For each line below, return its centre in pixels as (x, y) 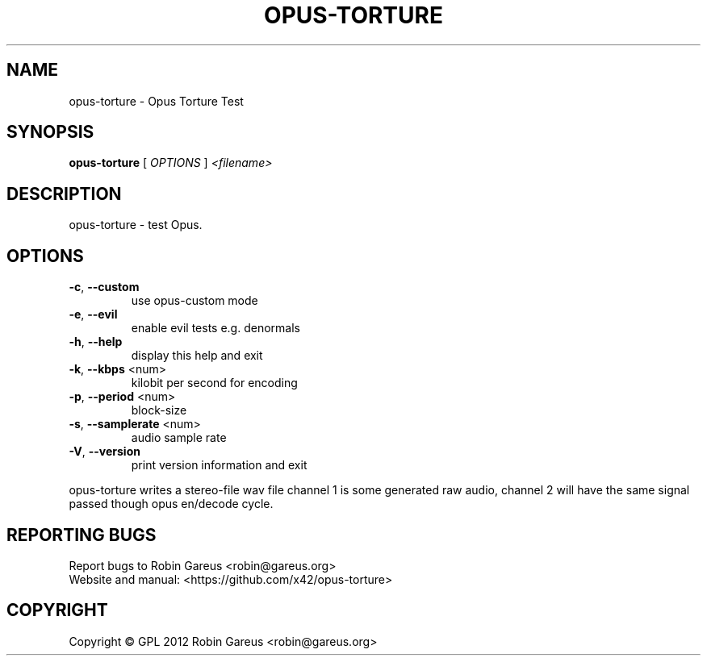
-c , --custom (104, 287)
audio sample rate (179, 438)
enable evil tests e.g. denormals (215, 328)
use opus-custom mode (195, 301)
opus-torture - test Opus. (136, 225)
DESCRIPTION (64, 194)
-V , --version (105, 452)
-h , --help (96, 342)
